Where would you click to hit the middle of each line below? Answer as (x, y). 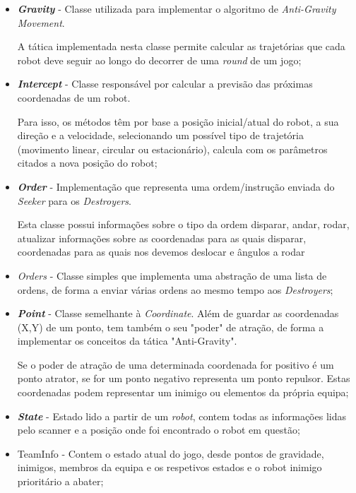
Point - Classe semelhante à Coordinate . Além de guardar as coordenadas (178, 313)
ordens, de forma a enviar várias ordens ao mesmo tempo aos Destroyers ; (175, 289)
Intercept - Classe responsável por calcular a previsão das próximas (165, 84)
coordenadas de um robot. (74, 97)
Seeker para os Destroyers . (74, 200)
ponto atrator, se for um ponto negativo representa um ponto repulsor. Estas (184, 378)
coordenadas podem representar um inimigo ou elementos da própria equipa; (183, 392)
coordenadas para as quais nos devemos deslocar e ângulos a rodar (161, 252)
